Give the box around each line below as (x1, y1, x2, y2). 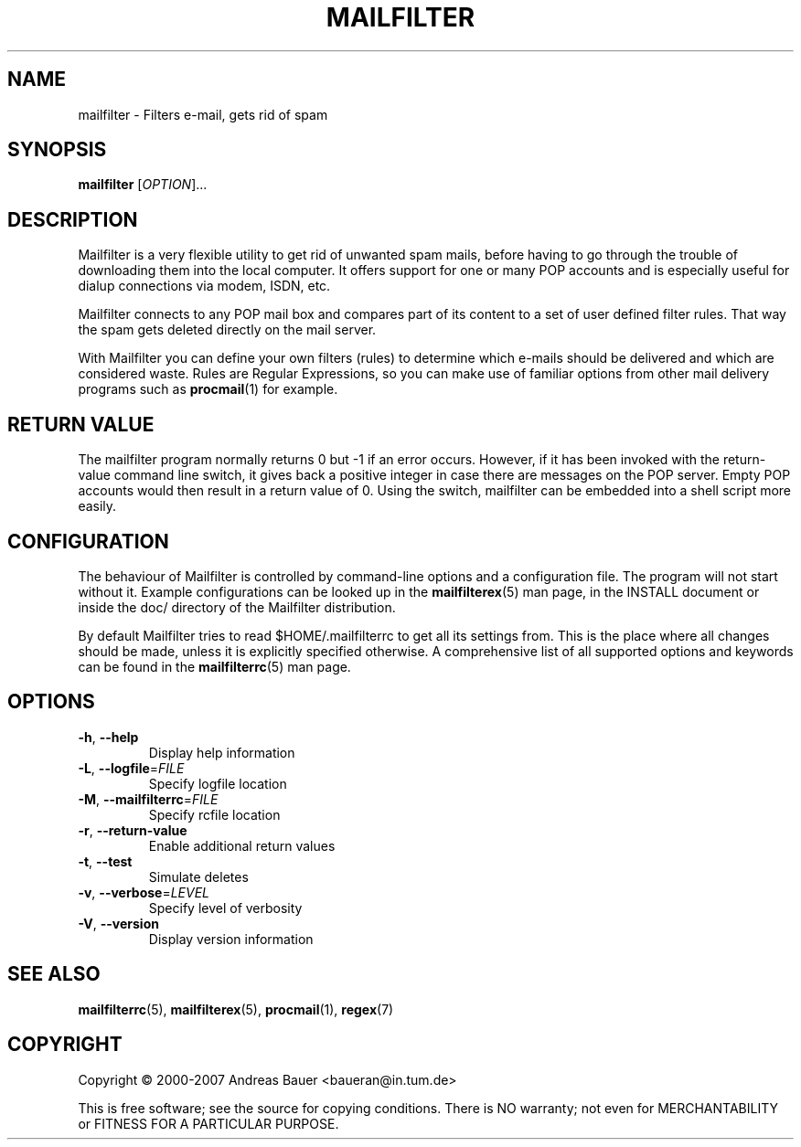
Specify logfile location (148, 775, 287, 791)
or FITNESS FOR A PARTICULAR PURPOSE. (78, 1115, 339, 1131)
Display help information (148, 744, 295, 760)
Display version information (148, 930, 314, 947)
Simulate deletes (148, 868, 249, 885)
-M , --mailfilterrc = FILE (78, 791, 219, 807)
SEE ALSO (7, 962, 101, 986)
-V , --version (78, 915, 159, 931)
